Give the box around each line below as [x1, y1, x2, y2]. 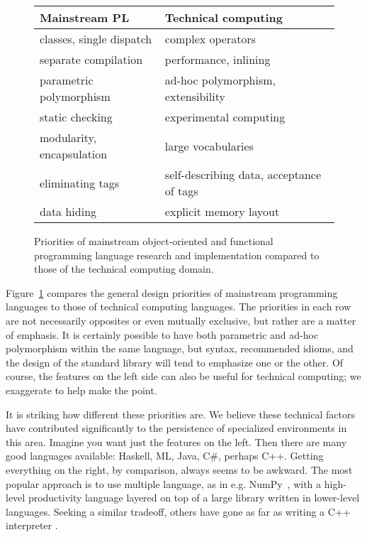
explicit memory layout [164, 203, 280, 219]
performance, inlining [164, 51, 271, 67]
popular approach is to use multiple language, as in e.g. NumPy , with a [6, 476, 322, 491]
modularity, [40, 129, 97, 146]
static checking [40, 109, 113, 125]
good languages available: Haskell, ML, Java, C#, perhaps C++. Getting [6, 448, 324, 463]
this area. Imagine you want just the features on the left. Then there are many [6, 434, 347, 449]
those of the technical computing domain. [34, 261, 214, 276]
